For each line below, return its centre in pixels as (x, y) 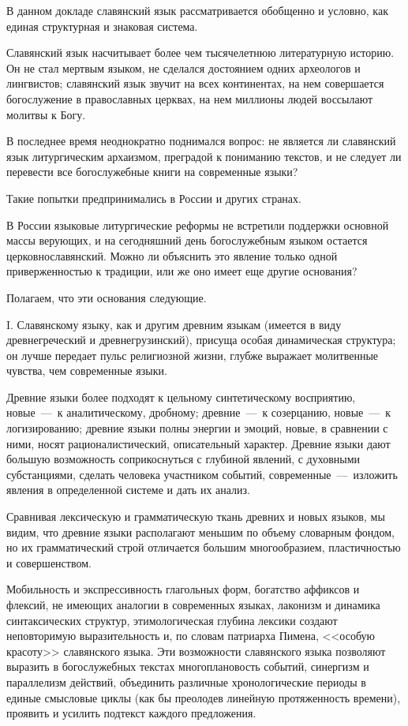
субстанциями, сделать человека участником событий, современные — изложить (202, 474)
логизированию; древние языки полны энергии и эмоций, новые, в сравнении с (197, 428)
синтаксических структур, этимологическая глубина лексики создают (172, 620)
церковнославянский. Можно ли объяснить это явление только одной (172, 255)
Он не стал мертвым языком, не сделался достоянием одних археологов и (183, 67)
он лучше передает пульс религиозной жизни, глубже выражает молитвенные (193, 355)
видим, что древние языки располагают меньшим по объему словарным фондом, (200, 531)
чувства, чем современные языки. (87, 370)
